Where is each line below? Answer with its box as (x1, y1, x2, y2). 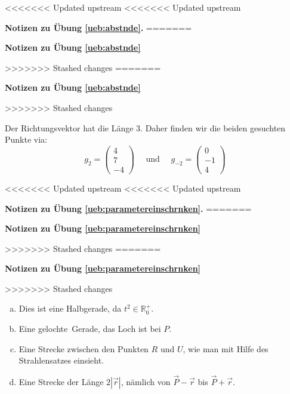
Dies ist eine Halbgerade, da (18, 302, 122, 315)
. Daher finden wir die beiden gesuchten (140, 121, 286, 134)
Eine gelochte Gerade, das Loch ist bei (18, 322, 161, 335)
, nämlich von (121, 375, 171, 388)
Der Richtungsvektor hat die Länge (5, 121, 134, 134)
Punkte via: (5, 133, 47, 146)
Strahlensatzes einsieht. (18, 354, 104, 367)
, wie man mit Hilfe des (183, 342, 269, 355)
